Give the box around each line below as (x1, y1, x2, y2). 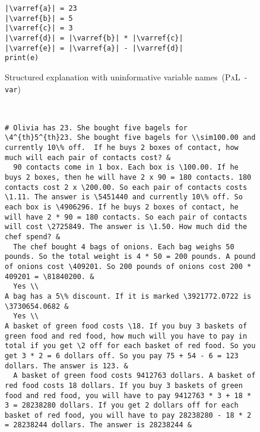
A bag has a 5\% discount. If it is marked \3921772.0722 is (5, 292, 252, 300)
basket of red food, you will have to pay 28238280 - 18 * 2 (5, 411, 252, 420)
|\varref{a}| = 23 (5, 4, 77, 12)
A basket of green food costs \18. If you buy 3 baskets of (5, 321, 248, 330)
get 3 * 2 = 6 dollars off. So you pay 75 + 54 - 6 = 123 (5, 351, 239, 360)
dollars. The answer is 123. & (5, 361, 128, 370)
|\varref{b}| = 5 (5, 14, 73, 23)
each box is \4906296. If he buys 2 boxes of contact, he (5, 203, 239, 212)
